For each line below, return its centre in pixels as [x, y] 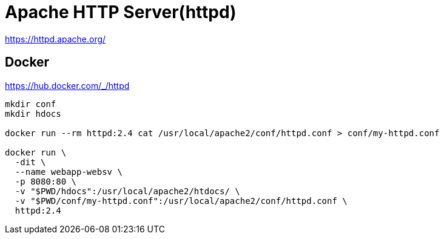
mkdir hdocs [33, 113]
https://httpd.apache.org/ [55, 39]
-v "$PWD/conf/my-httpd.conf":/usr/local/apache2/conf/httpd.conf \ [181, 201]
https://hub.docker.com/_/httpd [67, 85]
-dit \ [30, 162]
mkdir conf [31, 104]
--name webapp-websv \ [69, 172]
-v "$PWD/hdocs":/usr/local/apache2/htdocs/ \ [127, 191]
